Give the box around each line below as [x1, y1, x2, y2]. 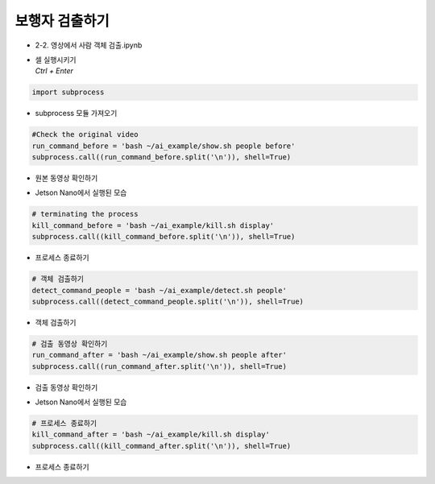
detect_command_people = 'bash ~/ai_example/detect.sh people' [31, 286, 288, 295]
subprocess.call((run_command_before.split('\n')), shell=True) [31, 153, 292, 162]
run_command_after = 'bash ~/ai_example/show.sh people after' [31, 350, 288, 360]
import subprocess [31, 88, 105, 97]
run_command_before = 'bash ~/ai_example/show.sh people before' [31, 141, 296, 151]
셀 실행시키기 [35, 55, 77, 64]
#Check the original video [31, 130, 139, 139]
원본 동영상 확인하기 [35, 173, 98, 183]
